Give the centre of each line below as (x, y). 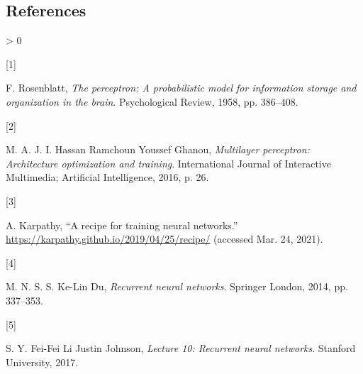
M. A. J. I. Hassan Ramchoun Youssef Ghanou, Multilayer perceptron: (158, 149)
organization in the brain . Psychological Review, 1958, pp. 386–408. (152, 101)
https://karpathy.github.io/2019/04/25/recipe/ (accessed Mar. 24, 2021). (164, 239)
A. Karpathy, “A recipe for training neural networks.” (122, 225)
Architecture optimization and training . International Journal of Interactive (168, 163)
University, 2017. (42, 362)
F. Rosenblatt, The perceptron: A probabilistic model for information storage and (181, 88)
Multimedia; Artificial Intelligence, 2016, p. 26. (107, 177)
